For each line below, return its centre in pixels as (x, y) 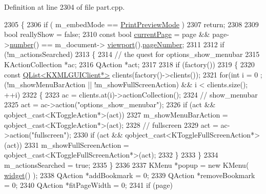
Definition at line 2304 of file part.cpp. (65, 7)
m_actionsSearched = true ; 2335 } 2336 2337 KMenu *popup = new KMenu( (127, 164)
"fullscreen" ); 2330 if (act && (77, 135)
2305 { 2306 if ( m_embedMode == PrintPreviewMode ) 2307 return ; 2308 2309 (131, 24)
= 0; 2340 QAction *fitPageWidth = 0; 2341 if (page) (88, 185)
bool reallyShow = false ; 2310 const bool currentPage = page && (107, 34)
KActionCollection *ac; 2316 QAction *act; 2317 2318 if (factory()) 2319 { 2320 (129, 64)
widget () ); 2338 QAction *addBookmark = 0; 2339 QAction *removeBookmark (130, 175)
